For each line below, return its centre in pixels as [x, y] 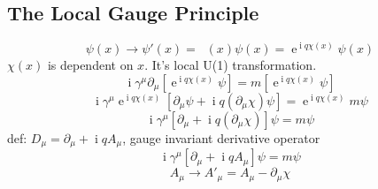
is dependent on [90, 65]
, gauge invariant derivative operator [221, 137]
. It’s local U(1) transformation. [231, 65]
